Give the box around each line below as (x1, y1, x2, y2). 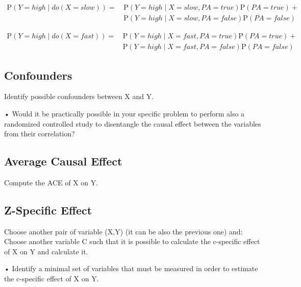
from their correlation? (4, 128, 75, 139)
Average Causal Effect (4, 153, 122, 169)
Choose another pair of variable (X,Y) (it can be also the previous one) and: (4, 226, 243, 236)
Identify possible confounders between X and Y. (4, 91, 154, 102)
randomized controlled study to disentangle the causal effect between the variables (4, 118, 261, 129)
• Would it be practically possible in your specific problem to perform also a (4, 108, 245, 118)
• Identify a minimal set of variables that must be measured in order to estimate (4, 263, 258, 274)
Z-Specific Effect (4, 202, 92, 218)
